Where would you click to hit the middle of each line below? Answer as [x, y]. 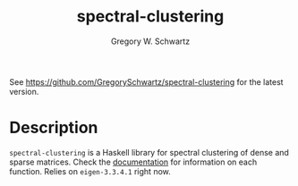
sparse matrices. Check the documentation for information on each [133, 162]
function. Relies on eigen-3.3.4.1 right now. [90, 171]
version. [24, 91]
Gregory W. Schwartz [150, 41]
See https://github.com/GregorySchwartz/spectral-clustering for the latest [146, 81]
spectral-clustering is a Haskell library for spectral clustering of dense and [149, 152]
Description [54, 128]
